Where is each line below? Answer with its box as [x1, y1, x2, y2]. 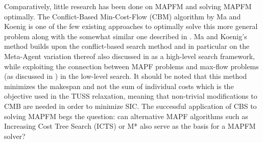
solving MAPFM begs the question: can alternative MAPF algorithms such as [4, 110, 248, 121]
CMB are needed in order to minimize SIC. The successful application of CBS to [4, 100, 257, 111]
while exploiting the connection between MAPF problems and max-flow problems [4, 61, 259, 71]
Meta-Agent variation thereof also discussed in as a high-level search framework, [4, 50, 255, 61]
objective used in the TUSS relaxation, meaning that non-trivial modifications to [4, 91, 257, 101]
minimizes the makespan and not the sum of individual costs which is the [4, 80, 234, 91]
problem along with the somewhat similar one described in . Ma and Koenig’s [4, 31, 247, 41]
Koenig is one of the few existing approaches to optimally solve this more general [4, 21, 258, 32]
